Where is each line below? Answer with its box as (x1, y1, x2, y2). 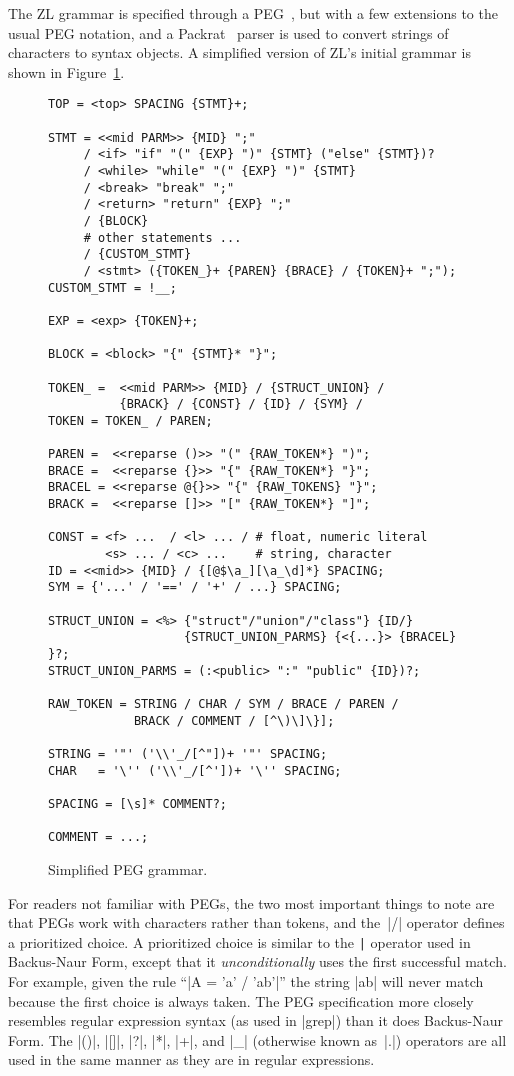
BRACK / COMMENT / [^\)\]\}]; (133, 713, 335, 728)
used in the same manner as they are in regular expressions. (8, 1049, 375, 1070)
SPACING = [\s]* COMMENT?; (48, 796, 227, 811)
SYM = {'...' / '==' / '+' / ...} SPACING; (48, 580, 342, 595)
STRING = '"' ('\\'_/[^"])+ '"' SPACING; (48, 746, 328, 761)
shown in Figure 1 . (8, 61, 125, 82)
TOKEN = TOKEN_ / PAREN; (48, 413, 213, 428)
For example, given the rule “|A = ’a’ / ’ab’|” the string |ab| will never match (8, 970, 484, 991)
